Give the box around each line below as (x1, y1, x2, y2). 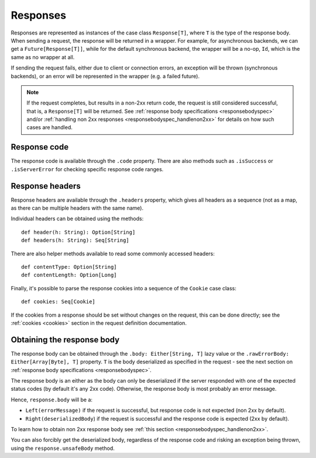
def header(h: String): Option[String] (21, 228, 136, 235)
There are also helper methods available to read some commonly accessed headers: (11, 250, 215, 257)
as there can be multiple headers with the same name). (11, 204, 143, 211)
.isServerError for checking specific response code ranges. (11, 165, 164, 172)
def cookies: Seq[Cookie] (21, 299, 96, 305)
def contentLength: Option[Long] (21, 272, 117, 279)
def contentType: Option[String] (21, 263, 117, 270)
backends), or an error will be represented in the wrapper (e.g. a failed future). (11, 72, 200, 79)
